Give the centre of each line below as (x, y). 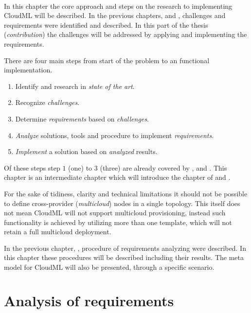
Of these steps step (32, 167)
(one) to (80, 167)
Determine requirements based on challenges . (82, 118)
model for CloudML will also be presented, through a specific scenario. (109, 267)
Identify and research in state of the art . (75, 86)
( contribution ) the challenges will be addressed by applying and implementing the (125, 34)
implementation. (28, 70)
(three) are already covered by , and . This (163, 167)
